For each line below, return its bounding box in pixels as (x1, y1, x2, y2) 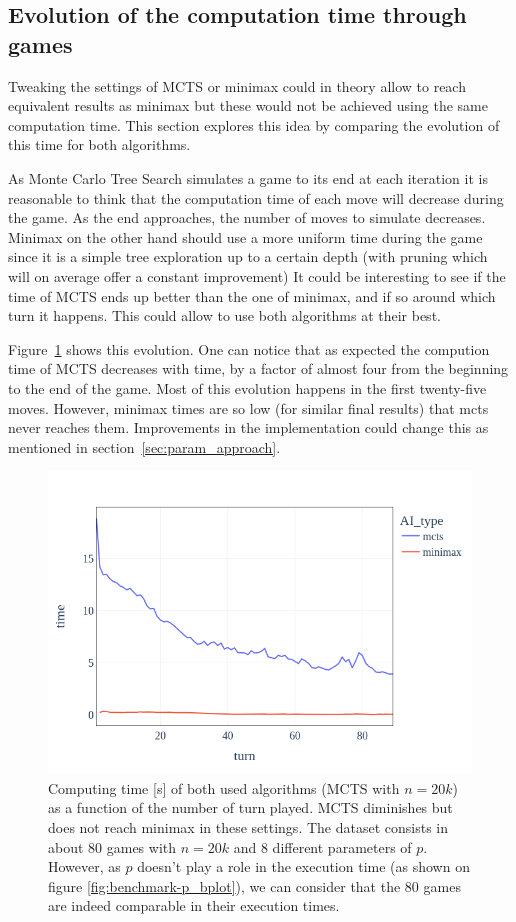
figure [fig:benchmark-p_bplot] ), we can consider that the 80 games (48, 875, 461, 896)
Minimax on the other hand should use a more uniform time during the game (8, 226, 483, 247)
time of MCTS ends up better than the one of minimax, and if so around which (8, 285, 496, 306)
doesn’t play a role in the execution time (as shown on (137, 856, 470, 877)
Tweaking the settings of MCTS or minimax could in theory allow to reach (8, 75, 466, 96)
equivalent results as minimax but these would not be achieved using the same (8, 95, 488, 116)
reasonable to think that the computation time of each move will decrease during (8, 187, 504, 208)
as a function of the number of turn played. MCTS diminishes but (48, 797, 453, 818)
